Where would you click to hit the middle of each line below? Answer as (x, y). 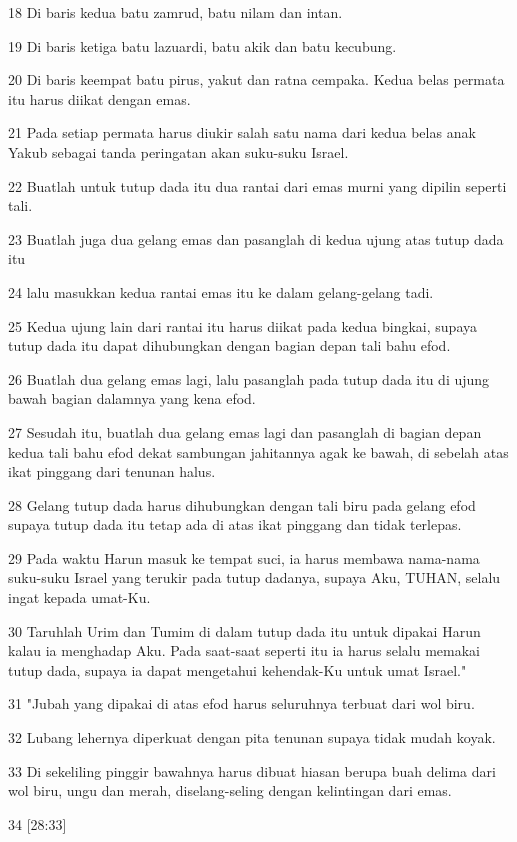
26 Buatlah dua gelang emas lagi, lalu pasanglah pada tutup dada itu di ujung (249, 378)
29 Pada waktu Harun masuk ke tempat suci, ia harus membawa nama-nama (244, 557)
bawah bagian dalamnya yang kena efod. (132, 398)
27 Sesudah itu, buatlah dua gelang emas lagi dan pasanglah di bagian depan (245, 431)
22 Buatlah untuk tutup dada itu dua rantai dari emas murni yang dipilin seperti (257, 185)
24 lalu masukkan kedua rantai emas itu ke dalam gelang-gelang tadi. (221, 291)
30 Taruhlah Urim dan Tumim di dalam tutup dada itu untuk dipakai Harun (244, 630)
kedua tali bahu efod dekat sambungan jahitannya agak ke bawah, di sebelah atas (258, 451)
